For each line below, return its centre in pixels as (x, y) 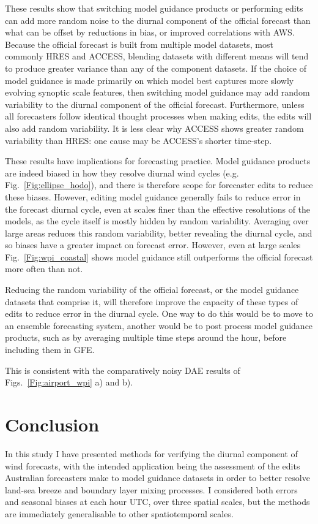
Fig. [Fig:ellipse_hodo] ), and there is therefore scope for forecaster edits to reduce (159, 185)
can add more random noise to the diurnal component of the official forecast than (158, 20)
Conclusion (52, 424)
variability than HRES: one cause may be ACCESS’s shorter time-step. (139, 140)
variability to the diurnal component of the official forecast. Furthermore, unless (155, 104)
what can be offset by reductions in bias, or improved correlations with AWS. (150, 32)
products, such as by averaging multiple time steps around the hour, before (146, 337)
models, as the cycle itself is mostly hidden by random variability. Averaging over (157, 221)
